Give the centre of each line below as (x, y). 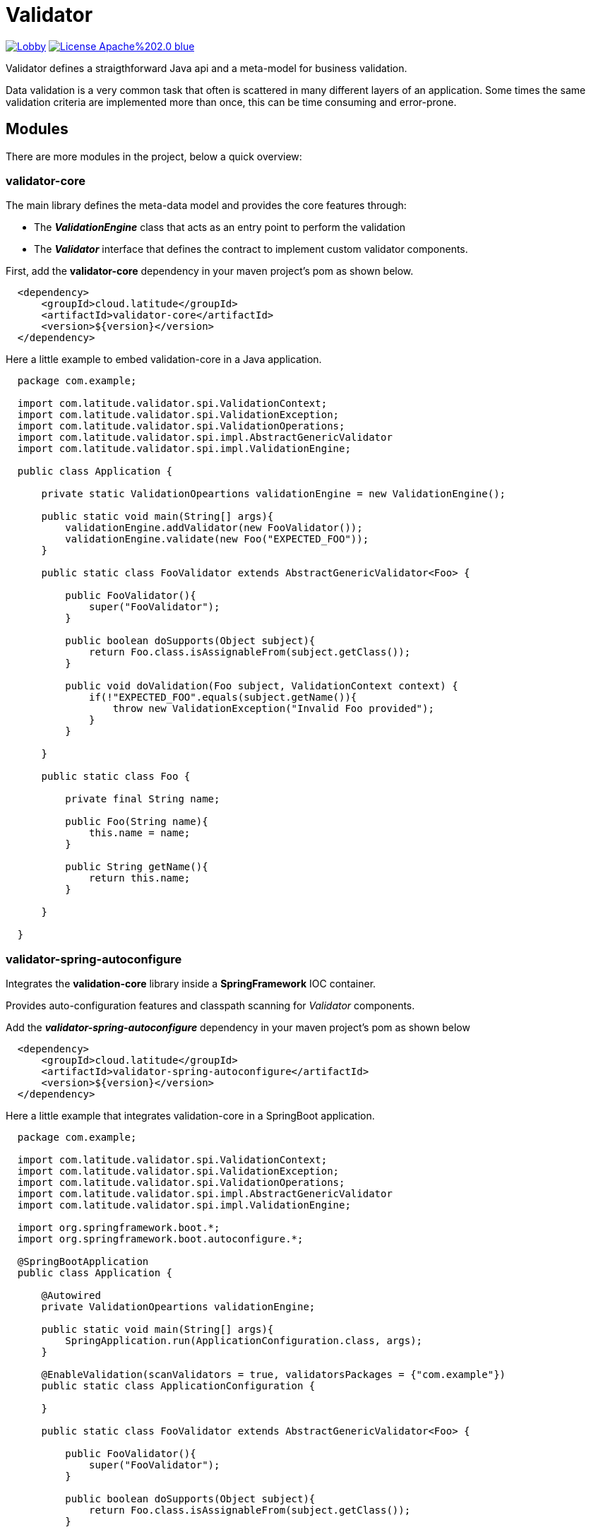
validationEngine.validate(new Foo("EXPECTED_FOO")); (217, 539)
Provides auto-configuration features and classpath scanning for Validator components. (210, 1006)
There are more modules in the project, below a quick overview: (154, 156)
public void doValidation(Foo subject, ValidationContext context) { (262, 686)
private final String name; (143, 799)
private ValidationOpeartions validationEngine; (178, 1307)
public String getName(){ (137, 867)
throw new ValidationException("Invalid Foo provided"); (273, 709)
